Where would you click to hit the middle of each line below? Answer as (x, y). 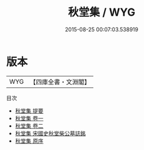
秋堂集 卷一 (29, 118)
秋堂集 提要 (29, 111)
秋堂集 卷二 (29, 126)
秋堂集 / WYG (102, 12)
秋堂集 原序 (29, 141)
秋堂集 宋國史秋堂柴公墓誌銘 (50, 133)
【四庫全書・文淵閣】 (60, 82)
